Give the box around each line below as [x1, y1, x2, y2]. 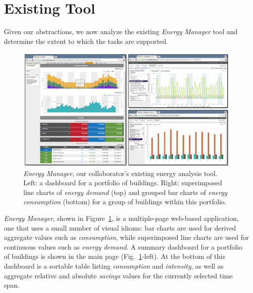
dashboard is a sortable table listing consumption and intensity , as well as [4, 260, 224, 271]
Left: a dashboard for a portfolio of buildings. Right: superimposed [23, 177, 222, 188]
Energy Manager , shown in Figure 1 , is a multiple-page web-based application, [4, 213, 239, 223]
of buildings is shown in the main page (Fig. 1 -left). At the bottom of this [4, 251, 225, 261]
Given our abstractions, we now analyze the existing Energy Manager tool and [4, 26, 238, 37]
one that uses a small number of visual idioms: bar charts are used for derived [4, 222, 236, 233]
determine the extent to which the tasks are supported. [4, 36, 168, 46]
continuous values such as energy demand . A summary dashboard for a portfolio [4, 241, 242, 252]
